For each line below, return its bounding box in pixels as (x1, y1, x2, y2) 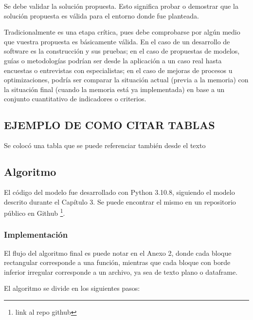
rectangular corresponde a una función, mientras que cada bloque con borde (4, 257, 231, 267)
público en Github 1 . (4, 207, 65, 218)
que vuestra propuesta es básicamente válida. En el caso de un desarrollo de (4, 36, 230, 46)
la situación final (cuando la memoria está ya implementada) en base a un (4, 84, 225, 94)
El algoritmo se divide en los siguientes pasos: (4, 283, 140, 293)
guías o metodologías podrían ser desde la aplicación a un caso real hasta (4, 55, 222, 65)
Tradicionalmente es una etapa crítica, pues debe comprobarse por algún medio (4, 27, 240, 37)
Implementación (4, 228, 68, 241)
